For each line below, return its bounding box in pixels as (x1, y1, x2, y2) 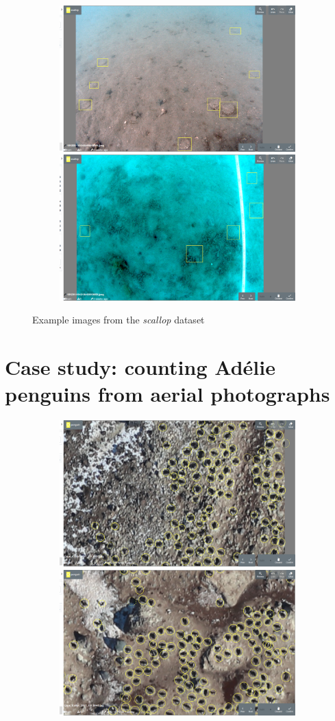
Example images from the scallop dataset (32, 312, 205, 327)
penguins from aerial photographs (5, 380, 330, 408)
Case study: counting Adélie (5, 353, 275, 381)
